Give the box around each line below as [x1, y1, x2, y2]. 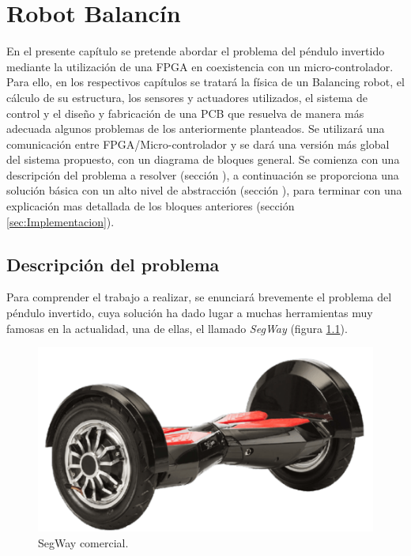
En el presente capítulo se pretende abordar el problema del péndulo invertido [6, 43, 385, 59]
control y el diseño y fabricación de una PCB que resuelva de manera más [6, 104, 364, 121]
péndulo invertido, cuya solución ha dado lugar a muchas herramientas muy [6, 304, 373, 321]
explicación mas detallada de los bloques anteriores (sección [6, 198, 295, 214]
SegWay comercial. [38, 535, 129, 551]
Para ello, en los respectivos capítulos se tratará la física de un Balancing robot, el [6, 74, 405, 90]
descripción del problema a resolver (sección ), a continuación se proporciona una [6, 166, 399, 183]
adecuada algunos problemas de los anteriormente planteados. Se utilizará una [6, 120, 385, 137]
